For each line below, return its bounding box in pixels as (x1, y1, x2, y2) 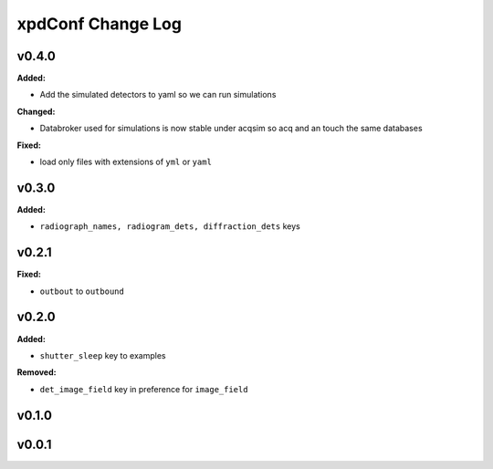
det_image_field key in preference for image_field (39, 383, 248, 394)
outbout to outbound (39, 286, 125, 297)
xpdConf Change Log (16, 14, 183, 34)
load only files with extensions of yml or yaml (39, 156, 212, 168)
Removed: (16, 367, 57, 378)
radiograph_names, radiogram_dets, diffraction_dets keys (39, 221, 300, 232)
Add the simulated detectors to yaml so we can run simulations (39, 89, 277, 100)
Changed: (16, 106, 56, 117)
